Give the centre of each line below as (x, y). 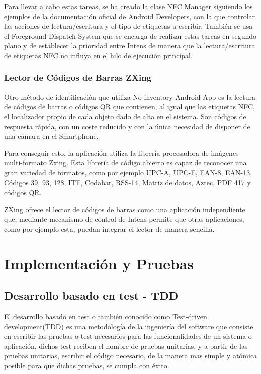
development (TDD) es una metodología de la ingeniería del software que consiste (129, 326)
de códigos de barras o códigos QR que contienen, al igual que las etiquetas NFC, (129, 106)
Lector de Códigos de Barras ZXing (78, 78)
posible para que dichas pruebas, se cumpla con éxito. (87, 366)
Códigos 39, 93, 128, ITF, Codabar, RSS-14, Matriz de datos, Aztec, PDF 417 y (127, 182)
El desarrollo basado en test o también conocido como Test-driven (106, 316)
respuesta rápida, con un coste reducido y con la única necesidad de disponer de (127, 126)
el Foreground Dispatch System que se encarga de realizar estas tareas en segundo (130, 35)
